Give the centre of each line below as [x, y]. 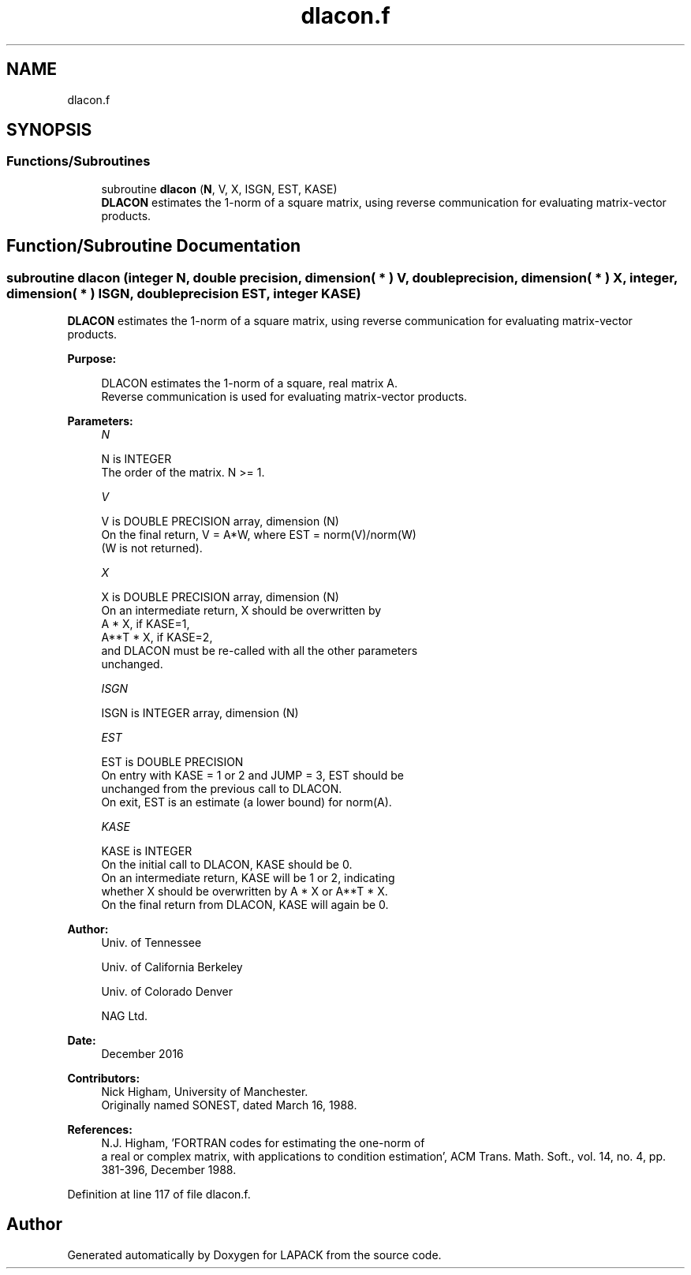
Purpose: [92, 359]
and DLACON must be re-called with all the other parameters [260, 651]
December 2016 [142, 1054]
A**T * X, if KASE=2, [157, 637]
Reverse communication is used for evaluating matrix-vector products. [284, 397]
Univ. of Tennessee [151, 943]
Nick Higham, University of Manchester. [205, 1092]
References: [100, 1130]
